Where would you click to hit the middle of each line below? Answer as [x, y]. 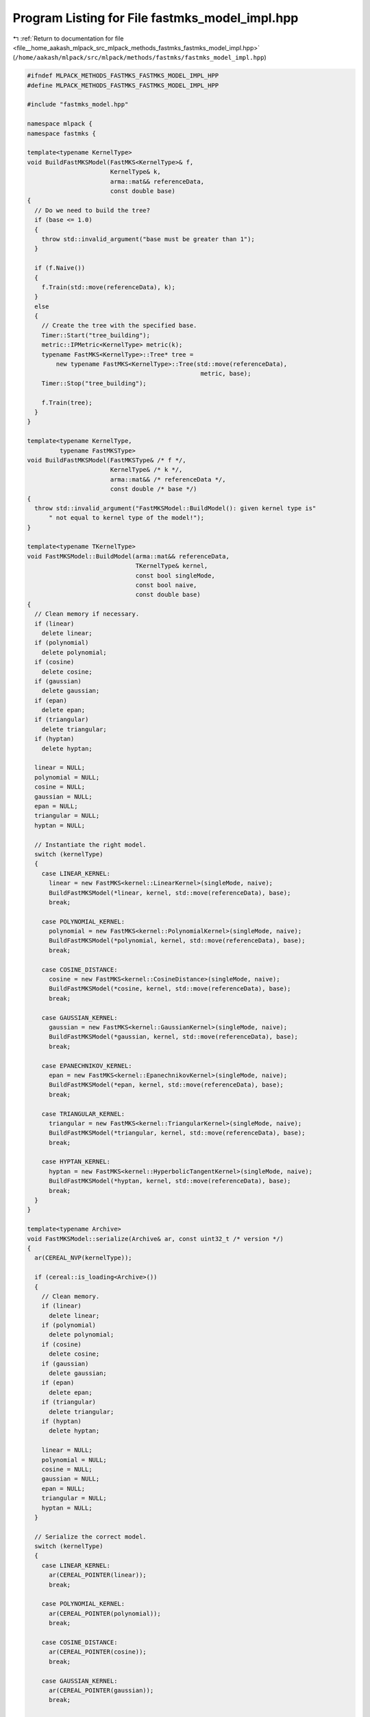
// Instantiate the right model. [90, 844]
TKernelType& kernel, [172, 566]
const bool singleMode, [175, 576]
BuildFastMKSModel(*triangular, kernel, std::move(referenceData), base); [177, 1133]
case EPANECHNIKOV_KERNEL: [87, 1066]
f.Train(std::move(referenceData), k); [109, 287]
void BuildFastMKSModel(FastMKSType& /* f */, [107, 460]
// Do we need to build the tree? [92, 210]
